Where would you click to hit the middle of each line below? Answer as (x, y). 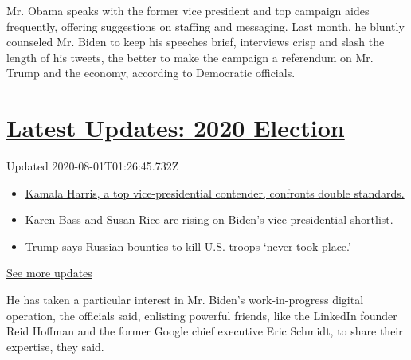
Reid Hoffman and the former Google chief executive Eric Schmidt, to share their (205, 331)
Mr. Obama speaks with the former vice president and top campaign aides (188, 10)
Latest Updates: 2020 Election (176, 128)
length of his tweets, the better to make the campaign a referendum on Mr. (190, 57)
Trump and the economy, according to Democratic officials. (151, 73)
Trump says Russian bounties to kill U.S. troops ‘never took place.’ (188, 246)
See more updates (49, 273)
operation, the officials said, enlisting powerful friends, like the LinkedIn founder (202, 315)
